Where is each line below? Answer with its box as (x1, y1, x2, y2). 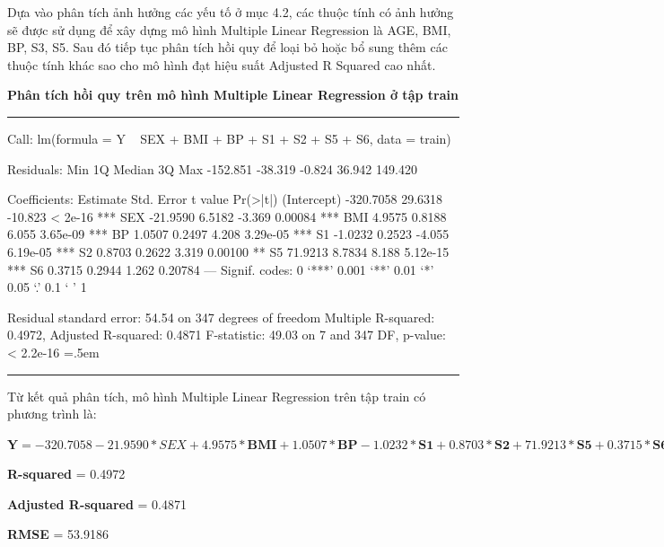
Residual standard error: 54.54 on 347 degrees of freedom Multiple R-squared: (7, 307, 435, 326)
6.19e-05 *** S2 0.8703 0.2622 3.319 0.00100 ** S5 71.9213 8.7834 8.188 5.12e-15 (7, 242, 450, 260)
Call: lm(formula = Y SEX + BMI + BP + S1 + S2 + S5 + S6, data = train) (7, 128, 451, 147)
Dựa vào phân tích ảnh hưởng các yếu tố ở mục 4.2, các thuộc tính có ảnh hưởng (7, 3, 454, 21)
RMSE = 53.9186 (7, 525, 109, 543)
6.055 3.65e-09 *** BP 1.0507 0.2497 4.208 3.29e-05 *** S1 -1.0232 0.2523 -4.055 (7, 225, 450, 243)
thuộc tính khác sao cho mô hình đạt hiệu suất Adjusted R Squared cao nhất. (7, 55, 436, 74)
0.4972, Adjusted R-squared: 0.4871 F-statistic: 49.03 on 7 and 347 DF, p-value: (7, 325, 446, 344)
